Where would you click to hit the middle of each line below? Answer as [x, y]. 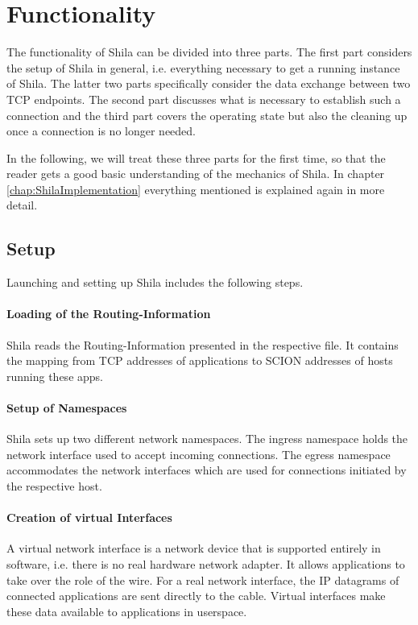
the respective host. [54, 486]
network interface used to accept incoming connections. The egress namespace [199, 454]
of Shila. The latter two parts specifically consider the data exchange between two [209, 83]
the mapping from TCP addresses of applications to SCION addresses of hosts [200, 360]
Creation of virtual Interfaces [89, 517]
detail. [22, 205]
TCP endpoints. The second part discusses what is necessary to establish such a [204, 99]
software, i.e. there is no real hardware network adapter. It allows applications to [206, 564]
